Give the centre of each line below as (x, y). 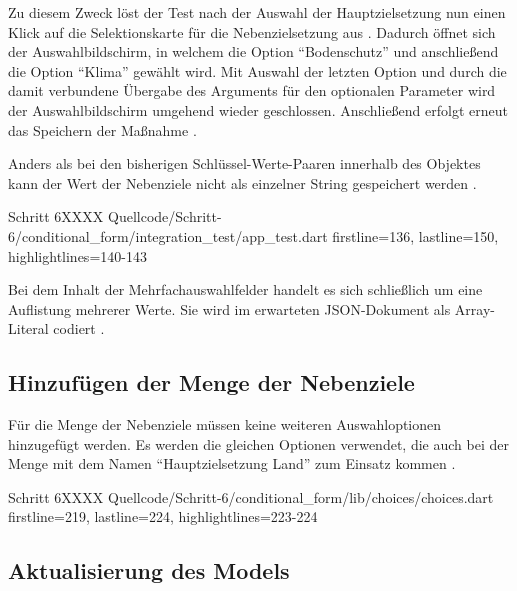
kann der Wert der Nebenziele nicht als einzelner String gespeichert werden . (242, 182)
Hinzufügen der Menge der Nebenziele (211, 382)
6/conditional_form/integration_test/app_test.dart (168, 235)
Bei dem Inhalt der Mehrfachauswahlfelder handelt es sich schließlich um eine (245, 289)
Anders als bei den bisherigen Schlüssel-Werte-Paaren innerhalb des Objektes (244, 163)
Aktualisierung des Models (149, 570)
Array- (475, 308)
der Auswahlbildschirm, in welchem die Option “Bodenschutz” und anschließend (253, 51)
